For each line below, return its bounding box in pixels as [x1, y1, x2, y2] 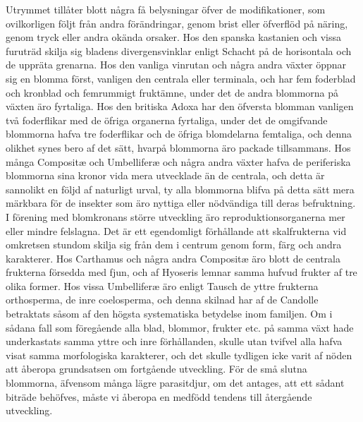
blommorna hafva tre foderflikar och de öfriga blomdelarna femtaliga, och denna [6, 126, 352, 141]
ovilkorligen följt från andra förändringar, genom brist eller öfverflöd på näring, [6, 16, 348, 30]
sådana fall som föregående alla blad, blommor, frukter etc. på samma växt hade [6, 320, 354, 334]
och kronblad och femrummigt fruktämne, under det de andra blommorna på [6, 85, 339, 100]
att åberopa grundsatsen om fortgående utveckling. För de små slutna [6, 361, 307, 376]
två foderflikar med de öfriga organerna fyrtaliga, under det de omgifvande [6, 112, 328, 127]
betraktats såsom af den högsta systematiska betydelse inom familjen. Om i [6, 306, 333, 321]
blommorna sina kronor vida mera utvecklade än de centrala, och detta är [6, 168, 325, 183]
